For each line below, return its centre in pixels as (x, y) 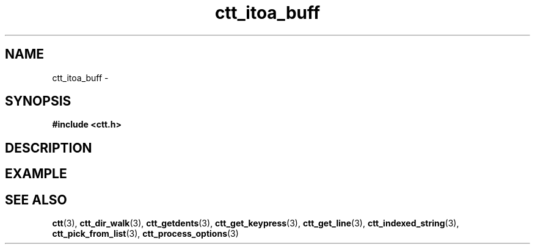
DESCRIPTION (49, 148)
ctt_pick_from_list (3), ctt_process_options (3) (145, 234)
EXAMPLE (36, 174)
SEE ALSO (36, 200)
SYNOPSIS (38, 101)
